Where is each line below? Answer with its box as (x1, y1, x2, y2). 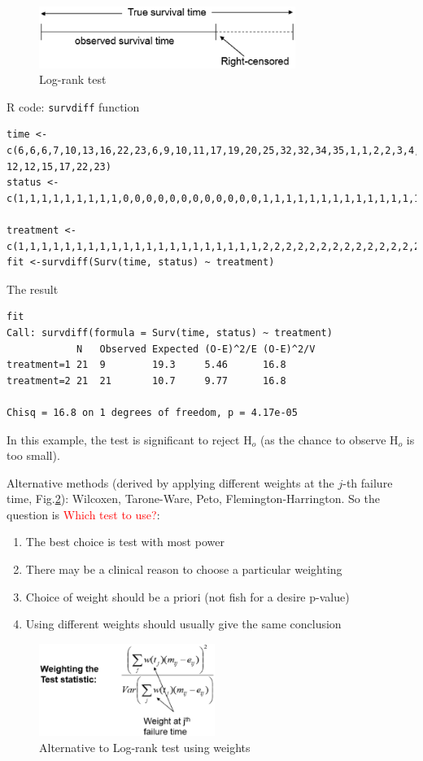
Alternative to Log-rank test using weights (39, 738, 251, 755)
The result (7, 280, 59, 297)
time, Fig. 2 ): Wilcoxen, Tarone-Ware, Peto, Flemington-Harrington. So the (7, 490, 380, 507)
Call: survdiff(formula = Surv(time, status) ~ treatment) (7, 326, 333, 339)
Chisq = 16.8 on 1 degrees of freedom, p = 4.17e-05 (7, 406, 298, 418)
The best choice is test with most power (25, 533, 225, 550)
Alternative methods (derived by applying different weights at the (7, 474, 334, 491)
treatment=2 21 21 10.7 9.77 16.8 (7, 374, 286, 387)
